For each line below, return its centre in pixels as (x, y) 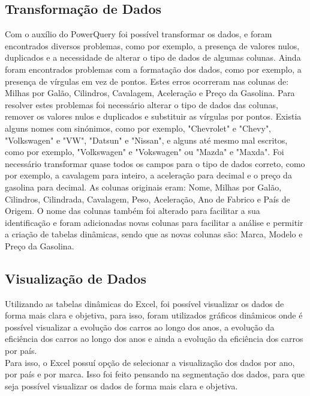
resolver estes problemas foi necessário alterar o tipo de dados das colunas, (142, 104)
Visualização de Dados (76, 278)
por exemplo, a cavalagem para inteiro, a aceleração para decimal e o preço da (148, 175)
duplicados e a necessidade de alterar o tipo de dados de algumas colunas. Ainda (153, 57)
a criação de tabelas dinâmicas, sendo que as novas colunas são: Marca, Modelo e (154, 234)
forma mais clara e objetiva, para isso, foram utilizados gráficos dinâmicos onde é (154, 315)
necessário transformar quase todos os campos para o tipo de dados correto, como (155, 163)
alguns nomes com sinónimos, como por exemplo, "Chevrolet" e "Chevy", (138, 128)
